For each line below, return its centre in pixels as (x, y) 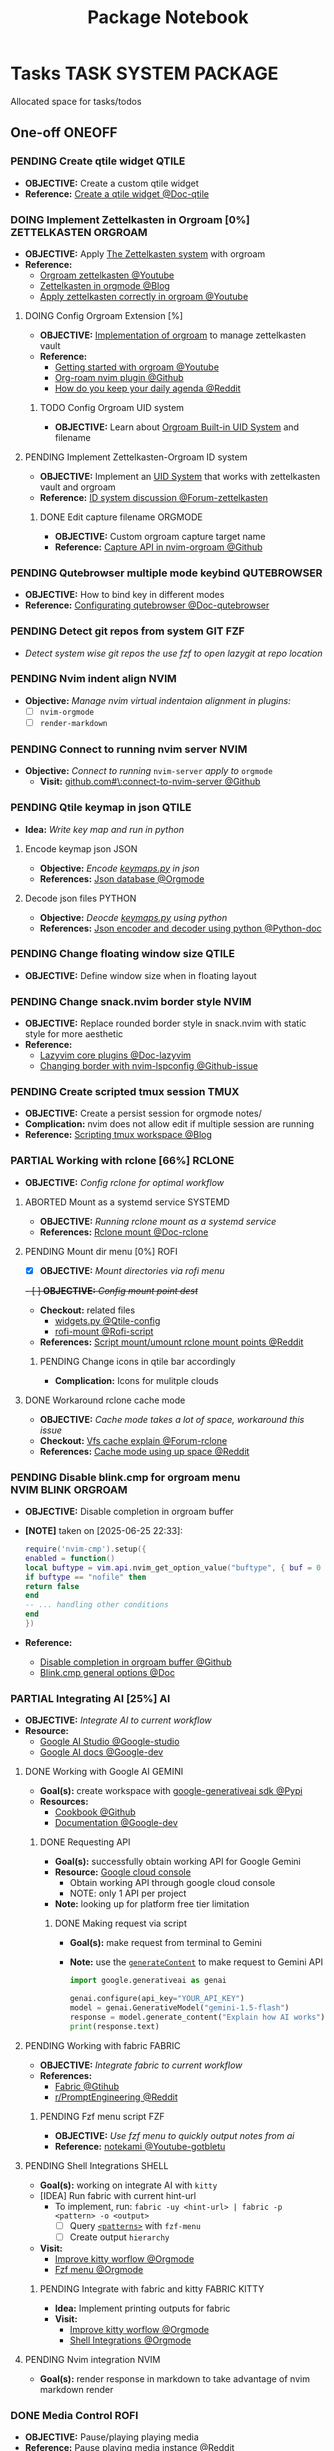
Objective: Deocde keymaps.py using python (133, 917)
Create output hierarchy (119, 2237)
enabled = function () (70, 1558)
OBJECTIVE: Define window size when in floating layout (140, 975)
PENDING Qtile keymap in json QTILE (101, 808)
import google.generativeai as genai (148, 1981)
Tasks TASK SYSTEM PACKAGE (144, 73)
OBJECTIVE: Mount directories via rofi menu (132, 1270)
